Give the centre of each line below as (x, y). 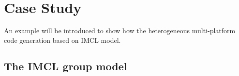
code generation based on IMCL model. (62, 40)
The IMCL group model (66, 66)
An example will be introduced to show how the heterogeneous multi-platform (120, 31)
